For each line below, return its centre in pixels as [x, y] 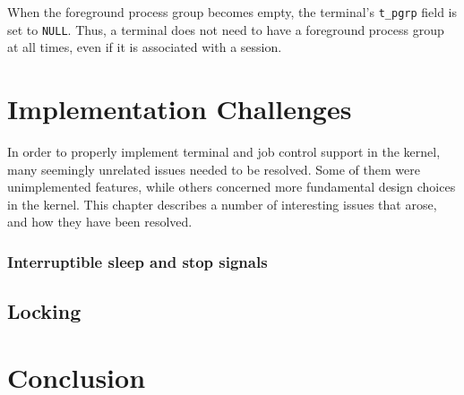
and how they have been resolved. [100, 222]
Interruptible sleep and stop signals [137, 261]
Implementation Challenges [180, 109]
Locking [44, 311]
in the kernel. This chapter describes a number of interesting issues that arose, [222, 204]
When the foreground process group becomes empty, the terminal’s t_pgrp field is [232, 12]
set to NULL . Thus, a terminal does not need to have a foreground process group [226, 29]
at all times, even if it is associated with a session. [145, 47]
